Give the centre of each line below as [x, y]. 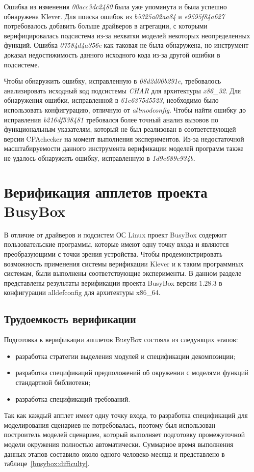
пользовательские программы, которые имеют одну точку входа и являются [116, 244]
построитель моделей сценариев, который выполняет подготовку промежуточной [125, 434]
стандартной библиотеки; [53, 382]
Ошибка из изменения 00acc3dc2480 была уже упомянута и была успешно [115, 6]
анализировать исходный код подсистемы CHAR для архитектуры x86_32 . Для [123, 90]
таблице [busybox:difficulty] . [47, 463]
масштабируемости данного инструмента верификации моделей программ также [124, 148]
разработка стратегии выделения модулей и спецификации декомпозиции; [125, 356]
